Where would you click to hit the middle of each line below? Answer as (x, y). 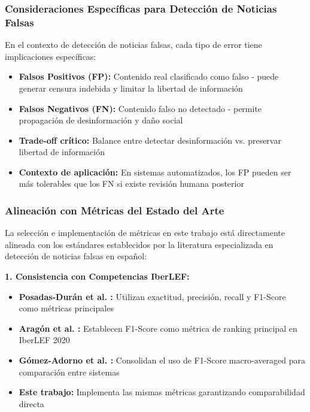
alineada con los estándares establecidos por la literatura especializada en (139, 244)
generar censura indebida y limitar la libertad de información (131, 88)
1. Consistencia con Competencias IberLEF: (97, 276)
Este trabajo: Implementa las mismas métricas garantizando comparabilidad (162, 392)
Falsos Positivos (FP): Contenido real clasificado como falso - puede (149, 76)
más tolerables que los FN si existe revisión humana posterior (131, 184)
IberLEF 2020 (44, 340)
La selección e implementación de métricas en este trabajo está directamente (145, 233)
